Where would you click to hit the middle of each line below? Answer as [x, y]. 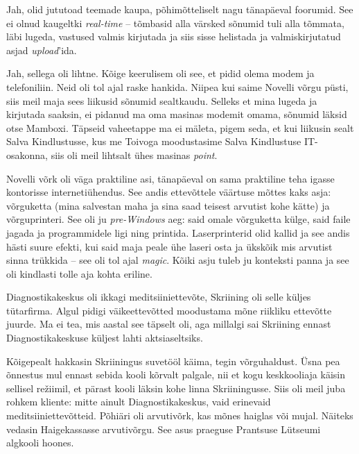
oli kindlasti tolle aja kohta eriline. [79, 273]
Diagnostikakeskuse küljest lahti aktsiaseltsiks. [105, 338]
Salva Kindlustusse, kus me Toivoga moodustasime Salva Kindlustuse [154, 141]
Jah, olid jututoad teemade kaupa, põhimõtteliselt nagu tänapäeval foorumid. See [180, 9]
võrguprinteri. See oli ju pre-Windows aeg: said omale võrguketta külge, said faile [178, 219]
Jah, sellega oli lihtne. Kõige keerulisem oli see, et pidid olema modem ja [160, 73]
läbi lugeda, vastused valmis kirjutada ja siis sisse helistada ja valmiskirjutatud [174, 36]
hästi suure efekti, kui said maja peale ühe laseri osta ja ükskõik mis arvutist [169, 246]
